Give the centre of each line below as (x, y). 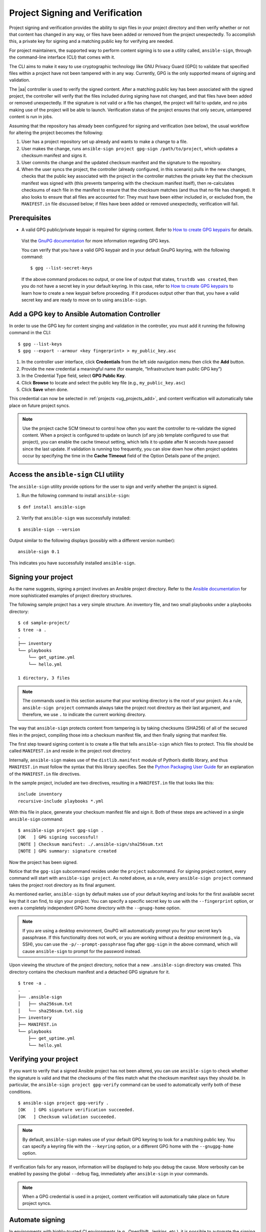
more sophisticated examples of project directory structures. (71, 596)
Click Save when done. (45, 389)
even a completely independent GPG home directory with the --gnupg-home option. (95, 908)
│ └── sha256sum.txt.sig (50, 1011)
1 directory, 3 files (44, 678)
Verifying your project (44, 1059)
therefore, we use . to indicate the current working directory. (84, 714)
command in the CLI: (30, 333)
